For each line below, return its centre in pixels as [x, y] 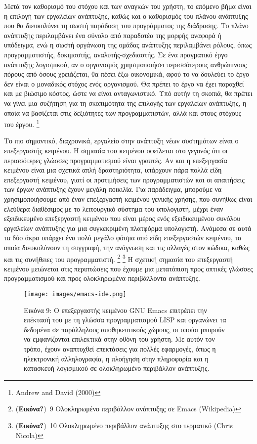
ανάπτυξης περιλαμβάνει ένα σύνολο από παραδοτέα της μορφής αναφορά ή [113, 35]
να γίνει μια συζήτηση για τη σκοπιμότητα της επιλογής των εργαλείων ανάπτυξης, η [125, 103]
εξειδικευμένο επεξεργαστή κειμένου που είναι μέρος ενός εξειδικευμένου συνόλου [122, 218]
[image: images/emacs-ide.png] [75, 294]
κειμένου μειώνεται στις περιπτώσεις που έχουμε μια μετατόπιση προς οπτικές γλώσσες [128, 268]
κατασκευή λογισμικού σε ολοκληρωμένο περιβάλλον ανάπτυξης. [117, 368]
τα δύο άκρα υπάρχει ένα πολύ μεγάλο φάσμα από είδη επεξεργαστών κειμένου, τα [123, 238]
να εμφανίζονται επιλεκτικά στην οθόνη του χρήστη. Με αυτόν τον [119, 339]
